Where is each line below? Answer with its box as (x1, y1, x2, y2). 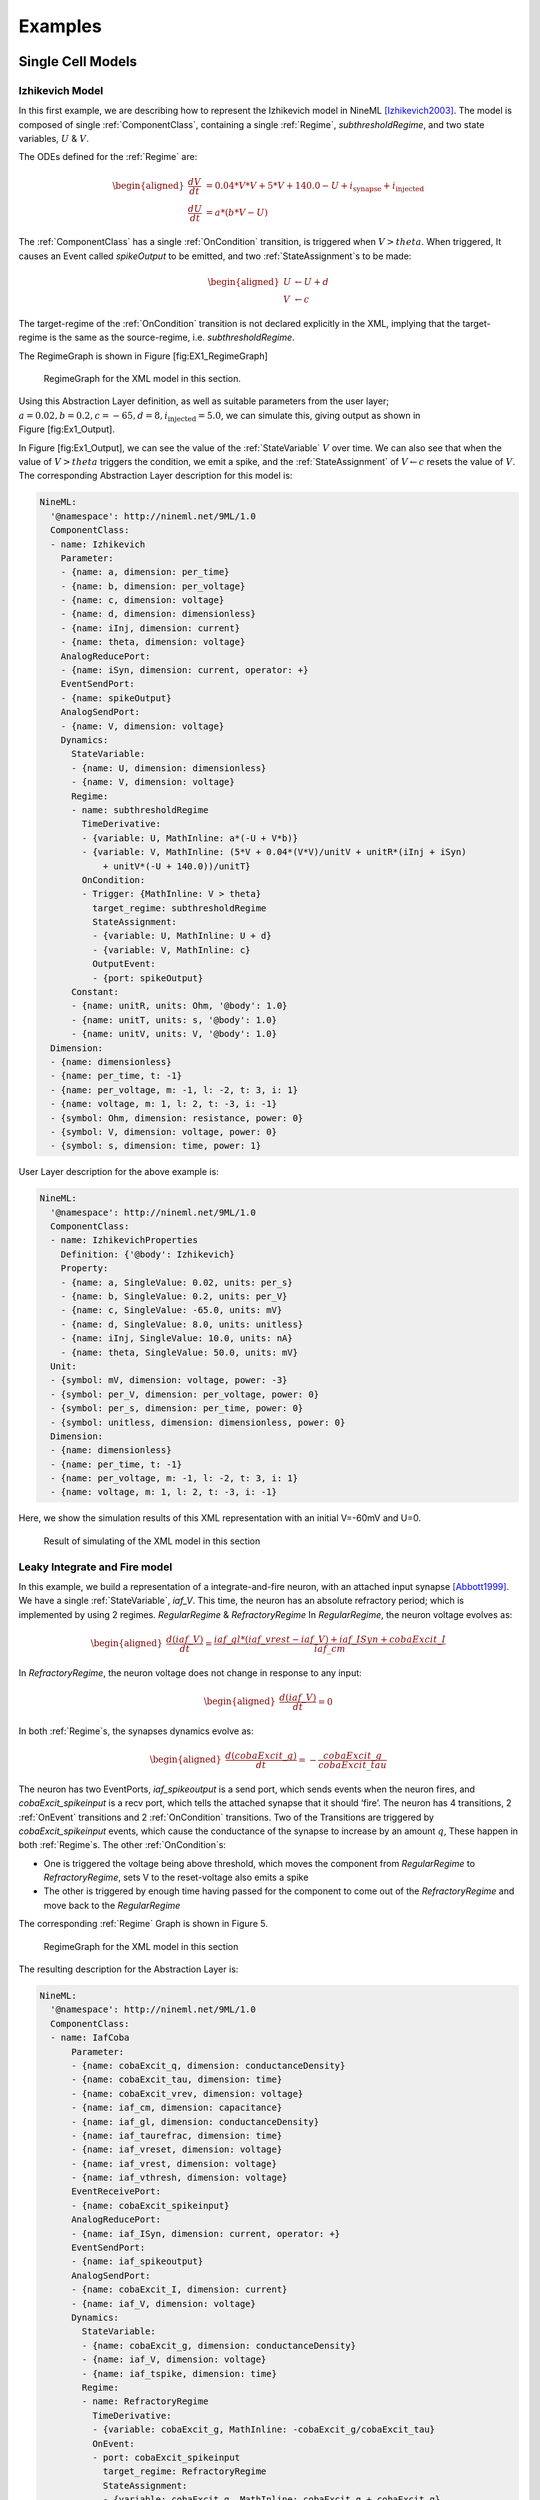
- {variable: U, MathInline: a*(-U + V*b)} (81, 832, 299, 844)
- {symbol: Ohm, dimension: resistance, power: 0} (50, 1112, 304, 1124)
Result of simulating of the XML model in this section (43, 1535, 261, 1547)
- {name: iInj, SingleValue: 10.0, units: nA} (60, 1333, 294, 1344)
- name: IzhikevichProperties (50, 1235, 199, 1246)
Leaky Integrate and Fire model (18, 1560, 173, 1574)
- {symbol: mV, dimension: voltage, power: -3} (50, 1375, 288, 1386)
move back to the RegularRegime (43, 1899, 181, 1911)
